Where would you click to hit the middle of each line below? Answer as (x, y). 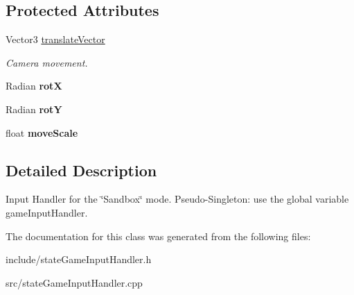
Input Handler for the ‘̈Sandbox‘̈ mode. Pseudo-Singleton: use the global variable (177, 199)
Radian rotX (34, 86)
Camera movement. (47, 62)
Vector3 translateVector (55, 39)
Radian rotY (34, 109)
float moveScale (42, 132)
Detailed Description (81, 170)
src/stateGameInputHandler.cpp (74, 282)
